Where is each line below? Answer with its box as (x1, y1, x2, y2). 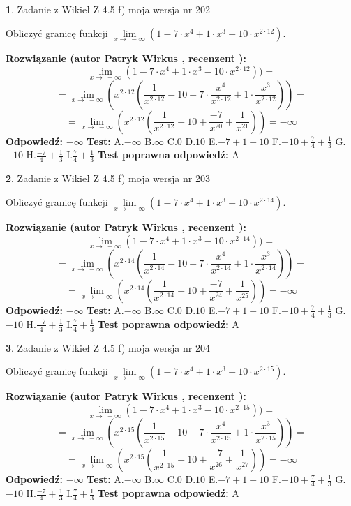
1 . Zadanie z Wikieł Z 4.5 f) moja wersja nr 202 (6, 2, 210, 16)
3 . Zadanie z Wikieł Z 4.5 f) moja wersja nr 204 (6, 340, 210, 355)
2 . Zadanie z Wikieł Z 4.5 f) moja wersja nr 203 (6, 171, 210, 186)
